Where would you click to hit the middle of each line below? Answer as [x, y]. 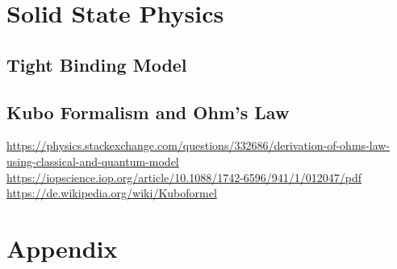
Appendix [62, 248]
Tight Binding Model [97, 64]
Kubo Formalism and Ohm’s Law [148, 112]
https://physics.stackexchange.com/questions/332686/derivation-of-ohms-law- [198, 145]
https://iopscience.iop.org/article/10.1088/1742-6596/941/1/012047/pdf [184, 177]
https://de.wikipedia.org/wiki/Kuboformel [112, 193]
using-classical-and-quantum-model [93, 161]
